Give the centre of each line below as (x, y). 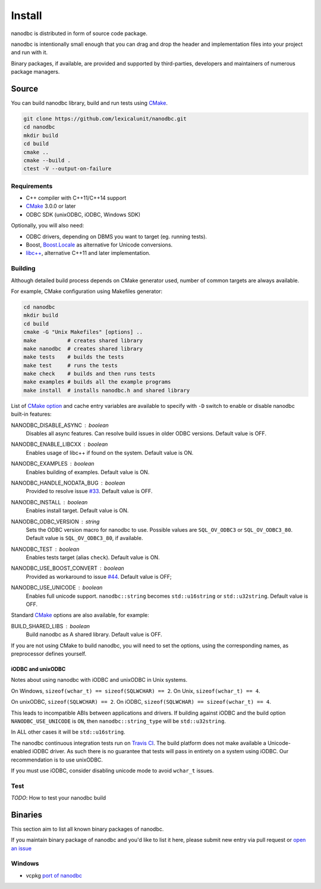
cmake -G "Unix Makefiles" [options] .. (83, 332)
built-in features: (31, 414)
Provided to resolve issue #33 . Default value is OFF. (89, 491)
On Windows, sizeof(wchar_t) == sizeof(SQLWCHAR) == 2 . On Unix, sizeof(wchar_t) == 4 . (136, 691)
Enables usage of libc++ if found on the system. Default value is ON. (110, 453)
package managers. (35, 72)
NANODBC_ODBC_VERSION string (55, 522)
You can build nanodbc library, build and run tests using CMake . (89, 103)
